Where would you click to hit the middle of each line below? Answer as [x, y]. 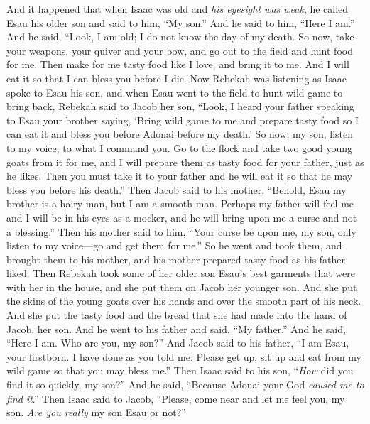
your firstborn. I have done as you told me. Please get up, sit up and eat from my [184, 356]
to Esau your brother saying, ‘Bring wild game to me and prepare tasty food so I [183, 120]
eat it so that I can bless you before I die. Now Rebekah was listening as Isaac [177, 78]
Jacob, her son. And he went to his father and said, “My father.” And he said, [176, 328]
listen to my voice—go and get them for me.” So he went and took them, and [174, 245]
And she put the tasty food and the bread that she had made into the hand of [177, 315]
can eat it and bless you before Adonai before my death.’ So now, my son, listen [180, 134]
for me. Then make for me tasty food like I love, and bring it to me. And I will [178, 64]
